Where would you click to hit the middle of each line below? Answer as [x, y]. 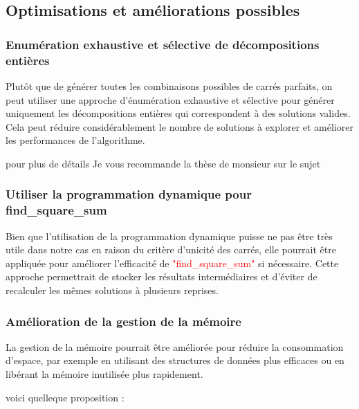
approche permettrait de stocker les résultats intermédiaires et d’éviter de [162, 276]
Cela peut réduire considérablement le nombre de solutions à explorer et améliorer [179, 126]
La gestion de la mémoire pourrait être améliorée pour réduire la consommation [175, 346]
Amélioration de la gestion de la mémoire [123, 321]
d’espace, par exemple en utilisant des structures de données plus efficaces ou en [175, 360]
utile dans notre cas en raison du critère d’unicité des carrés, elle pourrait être [171, 249]
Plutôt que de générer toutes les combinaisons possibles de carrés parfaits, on [169, 85]
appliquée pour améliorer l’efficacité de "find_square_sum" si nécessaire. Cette [172, 263]
